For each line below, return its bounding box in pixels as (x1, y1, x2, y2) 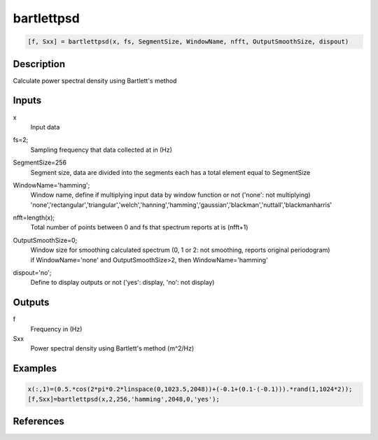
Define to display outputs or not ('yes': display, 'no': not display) (30, 278, 215, 287)
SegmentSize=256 (13, 158, 66, 167)
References (13, 416, 64, 427)
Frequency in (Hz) (30, 325, 83, 333)
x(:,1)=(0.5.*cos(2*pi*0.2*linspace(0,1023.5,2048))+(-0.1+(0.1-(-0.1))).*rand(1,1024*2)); (27, 385, 353, 393)
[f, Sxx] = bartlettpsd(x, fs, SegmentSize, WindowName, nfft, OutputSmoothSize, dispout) (27, 38, 349, 45)
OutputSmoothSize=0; (13, 236, 78, 244)
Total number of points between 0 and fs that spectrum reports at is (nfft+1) (30, 223, 248, 232)
